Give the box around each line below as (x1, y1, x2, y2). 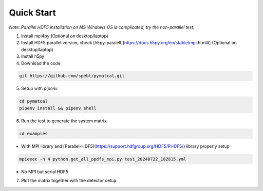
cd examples (19, 131, 48, 136)
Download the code (21, 60, 61, 66)
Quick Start (9, 7, 56, 18)
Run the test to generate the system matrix (21, 118, 107, 124)
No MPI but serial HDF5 (21, 169, 69, 175)
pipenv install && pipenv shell (19, 105, 97, 111)
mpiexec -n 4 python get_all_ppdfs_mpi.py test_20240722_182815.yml (19, 156, 187, 162)
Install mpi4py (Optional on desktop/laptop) (21, 33, 109, 39)
